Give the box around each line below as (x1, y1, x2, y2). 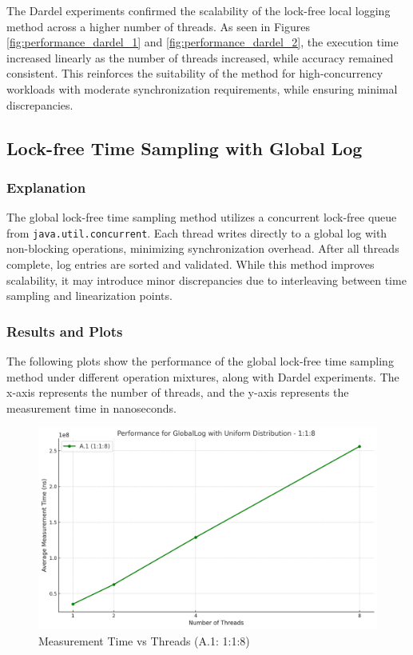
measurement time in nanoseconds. (6, 399, 177, 416)
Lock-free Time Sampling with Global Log (6, 135, 363, 160)
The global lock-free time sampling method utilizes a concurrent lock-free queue (6, 209, 397, 226)
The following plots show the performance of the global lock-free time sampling (6, 353, 394, 369)
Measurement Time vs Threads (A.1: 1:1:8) (38, 632, 250, 649)
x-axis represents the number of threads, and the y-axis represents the (6, 384, 349, 401)
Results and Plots (6, 321, 123, 341)
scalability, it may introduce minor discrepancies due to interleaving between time (6, 271, 407, 288)
